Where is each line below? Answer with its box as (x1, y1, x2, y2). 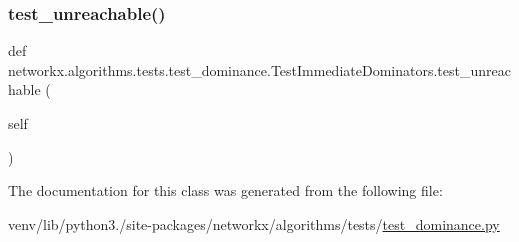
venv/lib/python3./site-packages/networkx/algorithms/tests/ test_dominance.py (8, 213, 500, 234)
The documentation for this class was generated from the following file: (8, 180, 443, 201)
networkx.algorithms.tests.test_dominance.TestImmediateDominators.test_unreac (8, 59, 511, 80)
